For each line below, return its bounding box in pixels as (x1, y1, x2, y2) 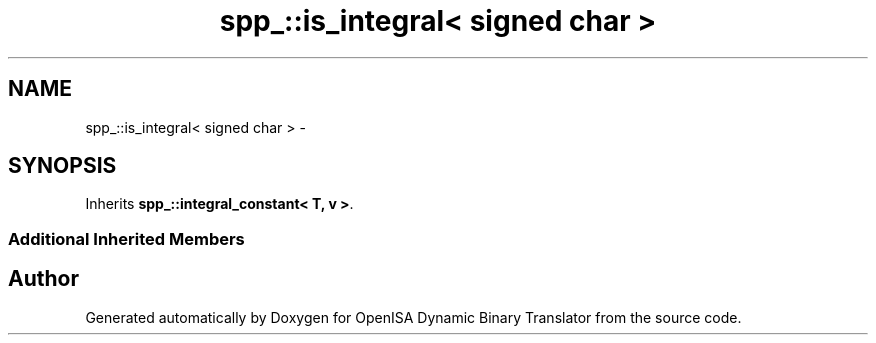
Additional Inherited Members (8, 228, 245, 249)
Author (8, 266, 79, 292)
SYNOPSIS (8, 153, 117, 179)
